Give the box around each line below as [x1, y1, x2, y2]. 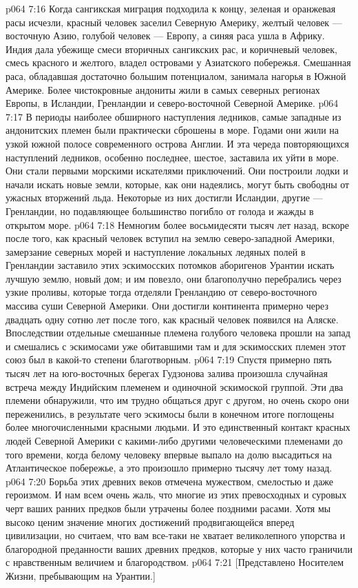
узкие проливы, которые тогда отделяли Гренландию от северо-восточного [6, 285, 317, 299]
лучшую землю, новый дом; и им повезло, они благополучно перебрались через [6, 271, 341, 285]
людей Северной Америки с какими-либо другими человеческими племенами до [6, 434, 343, 447]
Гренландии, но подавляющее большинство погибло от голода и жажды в [6, 203, 314, 218]
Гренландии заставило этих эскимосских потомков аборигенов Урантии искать [6, 258, 335, 272]
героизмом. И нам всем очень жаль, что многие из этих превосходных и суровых [6, 487, 347, 502]
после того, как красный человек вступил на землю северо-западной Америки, [6, 231, 335, 245]
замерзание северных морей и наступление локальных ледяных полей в [6, 244, 306, 258]
